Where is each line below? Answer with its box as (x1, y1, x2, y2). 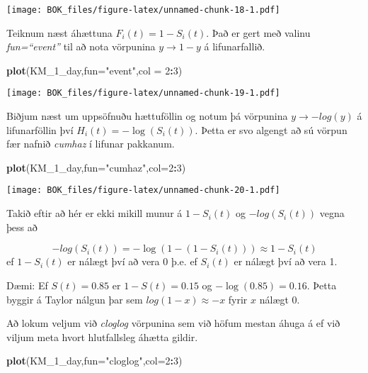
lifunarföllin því (6, 122, 74, 137)
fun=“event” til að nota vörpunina (6, 39, 156, 54)
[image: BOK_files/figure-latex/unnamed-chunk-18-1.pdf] (6, 5, 280, 15)
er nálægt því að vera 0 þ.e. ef (67, 254, 197, 269)
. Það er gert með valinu (206, 25, 311, 40)
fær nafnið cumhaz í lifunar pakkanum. (6, 136, 175, 151)
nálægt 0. (259, 291, 300, 306)
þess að (6, 219, 38, 234)
